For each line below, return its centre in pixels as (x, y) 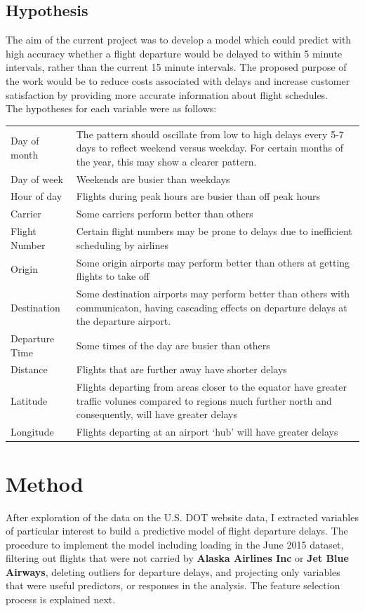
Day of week (37, 179)
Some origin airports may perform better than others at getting (213, 262)
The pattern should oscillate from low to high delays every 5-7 (210, 134)
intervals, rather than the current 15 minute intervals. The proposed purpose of (176, 67)
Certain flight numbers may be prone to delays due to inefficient (214, 231)
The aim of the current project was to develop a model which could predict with (179, 40)
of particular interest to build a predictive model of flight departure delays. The (177, 531)
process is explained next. (61, 599)
